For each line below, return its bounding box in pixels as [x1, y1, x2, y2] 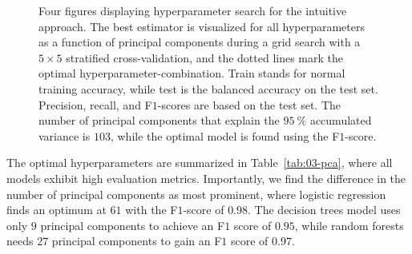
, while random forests [294, 216, 404, 233]
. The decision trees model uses [248, 201, 401, 218]
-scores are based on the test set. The [157, 96, 341, 113]
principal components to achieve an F [40, 216, 225, 233]
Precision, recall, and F [38, 96, 152, 113]
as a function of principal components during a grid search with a [38, 34, 361, 50]
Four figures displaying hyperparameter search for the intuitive [38, 2, 347, 18]
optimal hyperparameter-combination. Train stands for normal [38, 65, 345, 81]
